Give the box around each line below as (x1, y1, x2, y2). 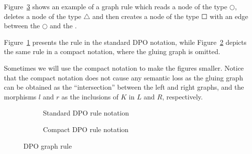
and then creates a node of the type (92, 11, 199, 21)
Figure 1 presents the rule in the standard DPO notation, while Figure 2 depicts (4, 37, 247, 47)
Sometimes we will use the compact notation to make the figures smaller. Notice (4, 62, 244, 73)
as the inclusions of (62, 91, 119, 101)
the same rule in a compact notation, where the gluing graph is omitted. (4, 46, 220, 57)
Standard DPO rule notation (43, 108, 129, 118)
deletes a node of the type (4, 11, 82, 21)
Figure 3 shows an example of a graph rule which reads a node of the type (4, 1, 228, 11)
